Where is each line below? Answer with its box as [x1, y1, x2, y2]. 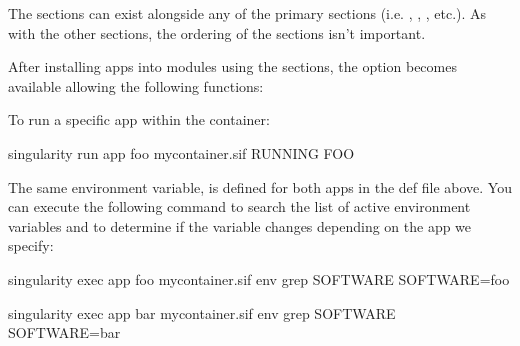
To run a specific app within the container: [8, 109, 270, 130]
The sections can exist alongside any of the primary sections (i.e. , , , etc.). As [8, 3, 487, 23]
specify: [8, 235, 54, 256]
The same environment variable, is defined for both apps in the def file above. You [8, 176, 512, 197]
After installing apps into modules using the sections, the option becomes [8, 56, 457, 77]
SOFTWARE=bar [8, 322, 121, 343]
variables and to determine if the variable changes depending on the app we [8, 215, 472, 236]
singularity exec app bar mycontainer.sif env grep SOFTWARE [8, 302, 396, 323]
